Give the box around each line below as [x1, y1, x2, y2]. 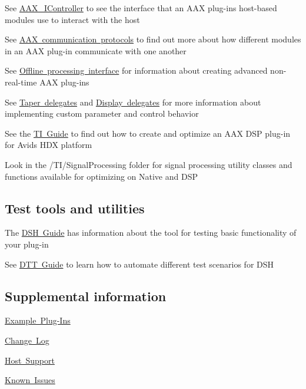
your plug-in [5, 238, 49, 250]
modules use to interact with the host [5, 13, 140, 25]
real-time [5, 75, 37, 88]
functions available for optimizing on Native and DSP [5, 170, 198, 182]
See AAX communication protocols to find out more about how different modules [5, 33, 301, 45]
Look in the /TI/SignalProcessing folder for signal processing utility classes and [5, 158, 292, 170]
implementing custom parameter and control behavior [5, 107, 199, 120]
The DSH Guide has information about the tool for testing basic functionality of [5, 226, 297, 239]
